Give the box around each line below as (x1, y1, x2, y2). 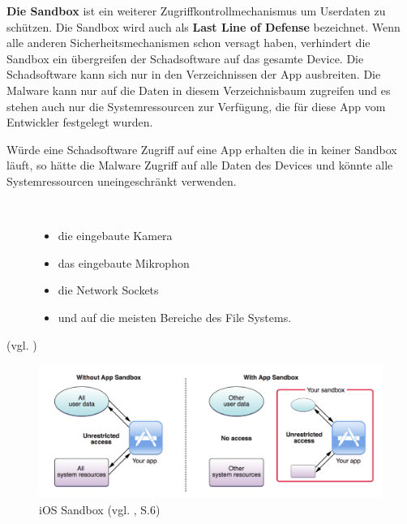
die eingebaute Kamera (58, 227, 173, 244)
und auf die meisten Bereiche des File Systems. (58, 308, 292, 325)
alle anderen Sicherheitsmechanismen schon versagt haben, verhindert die (6, 34, 371, 51)
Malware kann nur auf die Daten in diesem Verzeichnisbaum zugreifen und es (6, 81, 391, 98)
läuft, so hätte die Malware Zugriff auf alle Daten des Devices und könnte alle (6, 157, 393, 174)
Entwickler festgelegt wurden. (6, 114, 153, 131)
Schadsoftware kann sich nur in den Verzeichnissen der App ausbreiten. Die (6, 66, 381, 83)
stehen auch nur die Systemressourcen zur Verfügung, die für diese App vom (6, 97, 386, 114)
